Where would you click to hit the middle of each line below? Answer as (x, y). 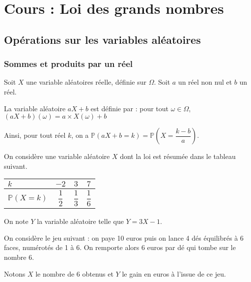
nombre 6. (19, 257)
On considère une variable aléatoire (57, 156)
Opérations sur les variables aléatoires (102, 39)
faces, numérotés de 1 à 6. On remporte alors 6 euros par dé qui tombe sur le (120, 247)
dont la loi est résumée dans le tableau (178, 156)
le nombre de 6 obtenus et (74, 273)
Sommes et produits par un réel (68, 64)
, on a (80, 135)
